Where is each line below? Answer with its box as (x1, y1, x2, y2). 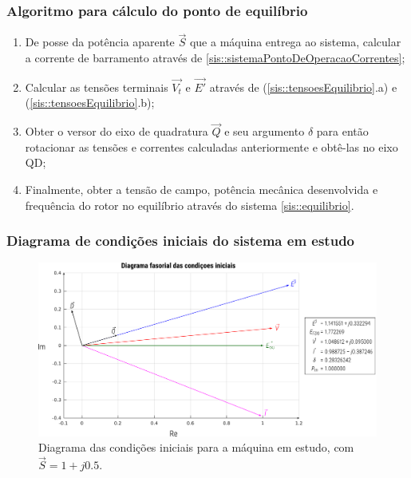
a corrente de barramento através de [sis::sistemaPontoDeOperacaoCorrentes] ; (25, 49, 405, 66)
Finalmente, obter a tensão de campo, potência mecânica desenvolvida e (25, 181, 378, 198)
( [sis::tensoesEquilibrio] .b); (25, 94, 155, 111)
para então (316, 123, 369, 140)
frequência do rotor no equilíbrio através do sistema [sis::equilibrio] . (25, 196, 354, 213)
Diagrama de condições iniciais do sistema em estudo (6, 231, 354, 251)
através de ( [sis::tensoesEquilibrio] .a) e (209, 78, 397, 95)
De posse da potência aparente (25, 34, 175, 50)
